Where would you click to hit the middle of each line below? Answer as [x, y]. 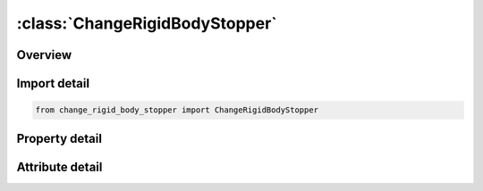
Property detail [59, 138]
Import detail [53, 83]
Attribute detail [59, 166]
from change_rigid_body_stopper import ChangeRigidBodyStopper [177, 110]
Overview [44, 55]
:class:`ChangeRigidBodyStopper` [147, 23]
